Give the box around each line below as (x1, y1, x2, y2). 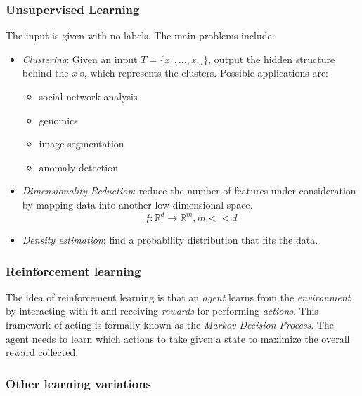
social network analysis (39, 89, 138, 103)
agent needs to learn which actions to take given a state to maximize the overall (6, 331, 350, 345)
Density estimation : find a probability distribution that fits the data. (22, 232, 318, 247)
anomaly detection (39, 159, 118, 174)
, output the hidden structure (208, 51, 335, 66)
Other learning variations (6, 374, 152, 392)
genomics (39, 112, 78, 127)
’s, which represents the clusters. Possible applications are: (77, 65, 328, 80)
